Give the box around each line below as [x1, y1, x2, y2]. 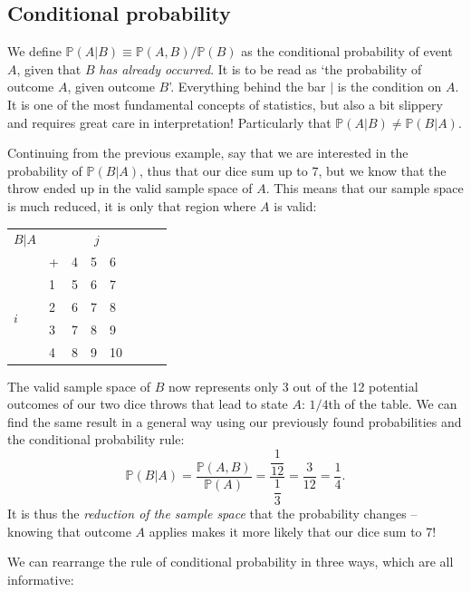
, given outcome [67, 77, 155, 96]
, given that [16, 59, 82, 78]
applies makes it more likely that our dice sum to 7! [149, 521, 437, 540]
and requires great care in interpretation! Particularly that [7, 112, 332, 131]
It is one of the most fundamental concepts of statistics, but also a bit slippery [7, 94, 443, 113]
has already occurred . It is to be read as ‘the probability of [99, 59, 422, 78]
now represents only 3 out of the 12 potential [168, 376, 418, 395]
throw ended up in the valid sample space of [7, 179, 253, 198]
